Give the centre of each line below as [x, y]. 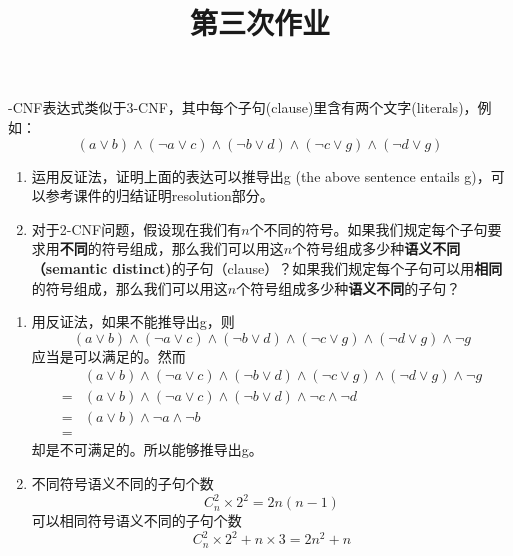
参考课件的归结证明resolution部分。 [159, 195]
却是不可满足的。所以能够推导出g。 [147, 449]
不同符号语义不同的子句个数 [122, 483]
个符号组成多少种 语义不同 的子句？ [348, 287]
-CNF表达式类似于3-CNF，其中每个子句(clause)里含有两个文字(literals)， [243, 107]
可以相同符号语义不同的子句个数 [136, 520]
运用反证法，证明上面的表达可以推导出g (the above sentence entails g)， [261, 175]
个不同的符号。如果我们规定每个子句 [368, 228]
